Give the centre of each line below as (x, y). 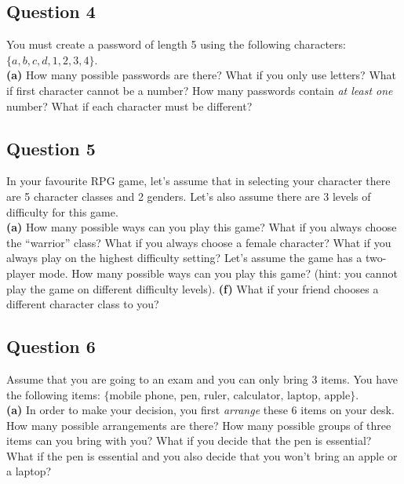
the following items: (53, 394)
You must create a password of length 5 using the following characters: (176, 44)
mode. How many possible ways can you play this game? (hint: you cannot (218, 273)
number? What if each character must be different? (129, 106)
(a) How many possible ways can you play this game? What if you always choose (202, 227)
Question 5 (51, 148)
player (21, 273)
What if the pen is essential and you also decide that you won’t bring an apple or (202, 455)
